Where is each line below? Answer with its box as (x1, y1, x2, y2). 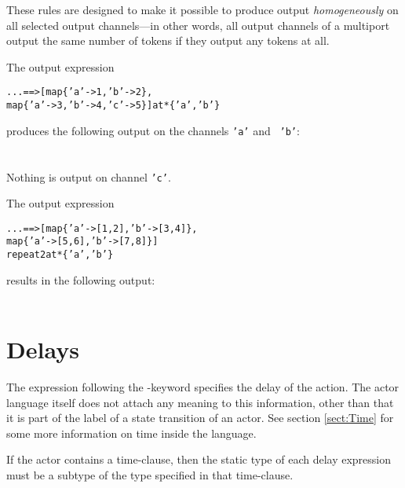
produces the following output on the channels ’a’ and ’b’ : (6, 122, 300, 138)
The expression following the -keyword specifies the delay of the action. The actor (6, 379, 400, 395)
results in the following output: (6, 271, 155, 288)
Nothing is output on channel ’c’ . (6, 168, 171, 185)
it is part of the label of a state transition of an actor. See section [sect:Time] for (6, 409, 394, 426)
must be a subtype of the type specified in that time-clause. (6, 467, 294, 483)
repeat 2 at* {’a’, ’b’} (6, 249, 114, 261)
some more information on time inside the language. (6, 424, 257, 441)
